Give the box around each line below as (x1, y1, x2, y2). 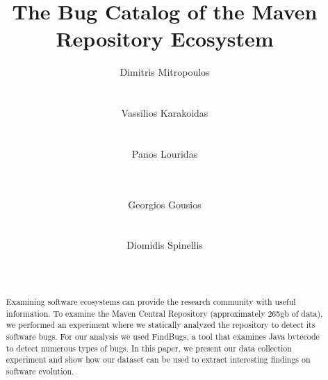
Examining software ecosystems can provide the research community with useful (6, 296, 296, 308)
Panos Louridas (131, 146, 198, 160)
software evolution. (6, 365, 74, 377)
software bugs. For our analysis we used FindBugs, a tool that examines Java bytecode (6, 330, 320, 342)
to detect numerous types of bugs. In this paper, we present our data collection (6, 342, 292, 354)
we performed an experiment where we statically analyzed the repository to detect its (6, 319, 315, 331)
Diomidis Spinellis (126, 238, 203, 252)
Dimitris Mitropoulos (120, 65, 210, 79)
